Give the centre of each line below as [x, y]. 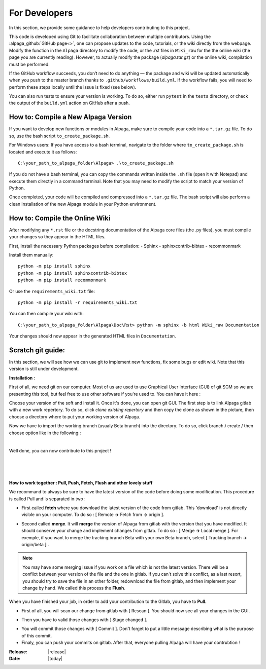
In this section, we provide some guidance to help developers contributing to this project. [100, 28]
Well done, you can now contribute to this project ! [60, 451]
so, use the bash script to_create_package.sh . [60, 136]
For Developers [41, 13]
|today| [55, 659]
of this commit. [37, 635]
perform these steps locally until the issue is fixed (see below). [73, 87]
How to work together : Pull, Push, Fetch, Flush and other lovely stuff [81, 483]
